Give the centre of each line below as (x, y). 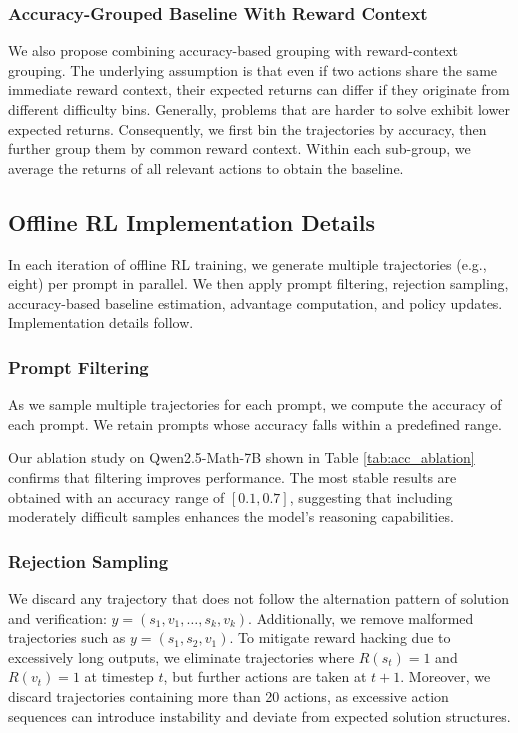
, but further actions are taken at (265, 676)
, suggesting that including (371, 496)
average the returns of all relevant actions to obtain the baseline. (206, 167)
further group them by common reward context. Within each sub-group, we (239, 148)
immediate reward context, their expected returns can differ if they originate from (259, 89)
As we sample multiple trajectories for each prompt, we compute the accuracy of (255, 404)
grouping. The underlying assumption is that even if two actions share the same (253, 69)
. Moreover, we (445, 676)
